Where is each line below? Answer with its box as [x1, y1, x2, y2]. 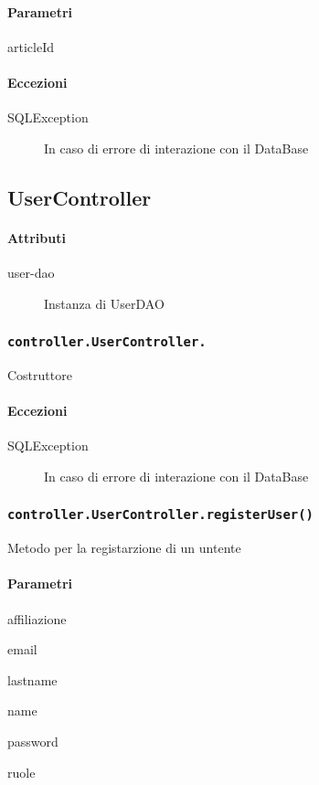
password [7, 732, 58, 751]
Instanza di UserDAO [44, 293, 165, 313]
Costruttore [7, 365, 72, 384]
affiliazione [7, 609, 67, 628]
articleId [7, 37, 54, 56]
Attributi [7, 228, 66, 247]
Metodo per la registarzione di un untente [7, 538, 241, 557]
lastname [7, 670, 58, 689]
